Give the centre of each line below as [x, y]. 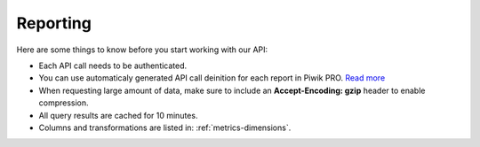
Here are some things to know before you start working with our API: [142, 50]
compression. [64, 103]
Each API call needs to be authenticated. [113, 66]
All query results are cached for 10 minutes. [118, 115]
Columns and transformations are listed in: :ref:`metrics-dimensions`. [165, 128]
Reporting [54, 23]
